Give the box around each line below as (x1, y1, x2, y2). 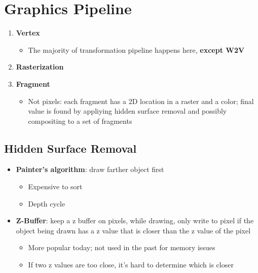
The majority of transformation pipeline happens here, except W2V (28, 44, 245, 55)
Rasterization (16, 61, 64, 72)
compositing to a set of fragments (28, 115, 132, 126)
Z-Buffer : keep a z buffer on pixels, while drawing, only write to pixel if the (16, 215, 254, 226)
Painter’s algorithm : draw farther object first (16, 164, 164, 175)
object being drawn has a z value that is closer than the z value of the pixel (16, 225, 251, 235)
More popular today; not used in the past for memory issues (28, 242, 215, 253)
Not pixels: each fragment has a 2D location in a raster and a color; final (28, 95, 254, 106)
